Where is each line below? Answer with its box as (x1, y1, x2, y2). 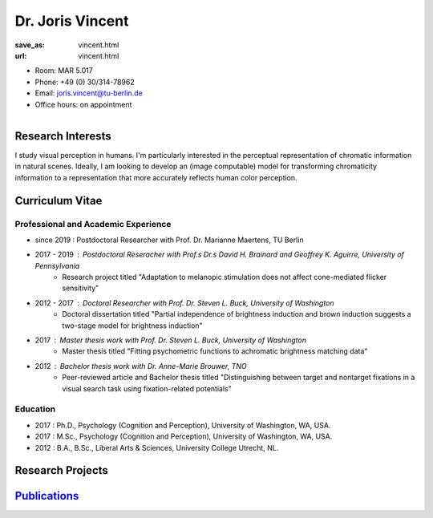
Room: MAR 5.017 (34, 66, 94, 75)
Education (14, 403, 56, 415)
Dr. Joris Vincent (14, 12, 129, 30)
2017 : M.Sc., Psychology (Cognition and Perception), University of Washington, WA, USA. (34, 431, 333, 441)
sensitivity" (62, 283, 99, 293)
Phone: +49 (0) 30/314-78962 (34, 77, 136, 87)
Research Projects (14, 463, 108, 477)
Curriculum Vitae (14, 193, 103, 208)
